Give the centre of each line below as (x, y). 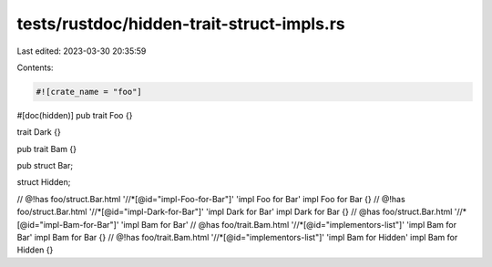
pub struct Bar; (45, 166)
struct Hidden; (44, 182)
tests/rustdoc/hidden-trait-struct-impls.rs (181, 24)
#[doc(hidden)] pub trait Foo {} (75, 115)
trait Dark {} (39, 132)
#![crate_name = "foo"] (89, 92)
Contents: (35, 67)
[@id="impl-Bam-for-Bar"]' (68, 224)
